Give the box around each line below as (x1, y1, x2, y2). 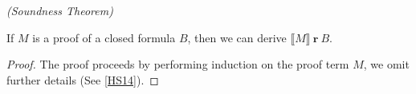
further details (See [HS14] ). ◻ (6, 71, 159, 88)
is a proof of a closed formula (32, 29, 176, 45)
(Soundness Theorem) (6, 2, 113, 18)
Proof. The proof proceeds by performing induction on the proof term (6, 56, 349, 72)
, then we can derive (187, 29, 287, 45)
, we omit (363, 56, 410, 72)
